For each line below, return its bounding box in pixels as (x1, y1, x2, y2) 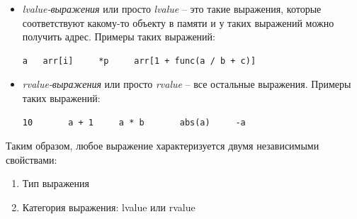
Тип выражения (22, 176, 90, 191)
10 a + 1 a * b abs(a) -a (22, 117, 246, 128)
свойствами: (6, 152, 57, 167)
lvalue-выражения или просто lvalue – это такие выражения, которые (22, 1, 322, 16)
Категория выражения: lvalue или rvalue (22, 199, 195, 214)
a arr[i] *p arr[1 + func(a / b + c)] (22, 55, 256, 66)
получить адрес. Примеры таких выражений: (22, 29, 215, 44)
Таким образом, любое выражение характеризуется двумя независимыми (6, 138, 319, 153)
